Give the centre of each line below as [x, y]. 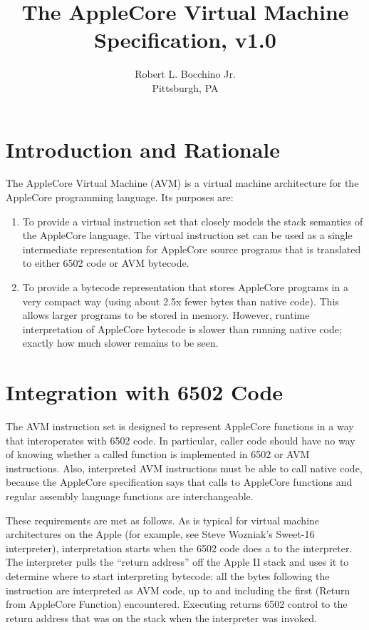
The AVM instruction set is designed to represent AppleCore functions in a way [180, 426]
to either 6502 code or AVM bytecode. [106, 263]
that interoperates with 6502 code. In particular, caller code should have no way [181, 440]
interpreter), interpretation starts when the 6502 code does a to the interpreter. [179, 548]
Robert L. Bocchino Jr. [185, 74]
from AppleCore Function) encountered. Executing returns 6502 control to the [177, 604]
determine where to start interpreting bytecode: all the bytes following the [168, 576]
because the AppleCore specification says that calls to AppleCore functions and [179, 482]
